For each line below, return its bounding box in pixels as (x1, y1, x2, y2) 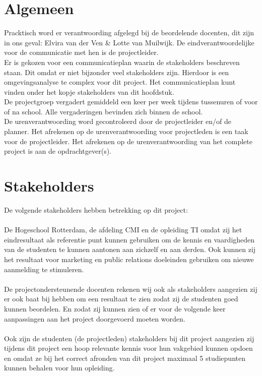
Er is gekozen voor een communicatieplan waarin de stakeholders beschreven (4, 56, 240, 67)
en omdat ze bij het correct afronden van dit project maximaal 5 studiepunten (4, 352, 245, 363)
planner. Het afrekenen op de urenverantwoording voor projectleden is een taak (4, 126, 248, 137)
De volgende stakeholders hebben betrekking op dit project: (4, 204, 188, 215)
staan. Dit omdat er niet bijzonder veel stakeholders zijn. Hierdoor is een (4, 67, 229, 77)
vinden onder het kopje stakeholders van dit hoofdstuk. (4, 86, 174, 97)
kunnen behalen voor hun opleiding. (4, 362, 115, 373)
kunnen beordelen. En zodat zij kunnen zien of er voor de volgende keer (4, 303, 226, 314)
